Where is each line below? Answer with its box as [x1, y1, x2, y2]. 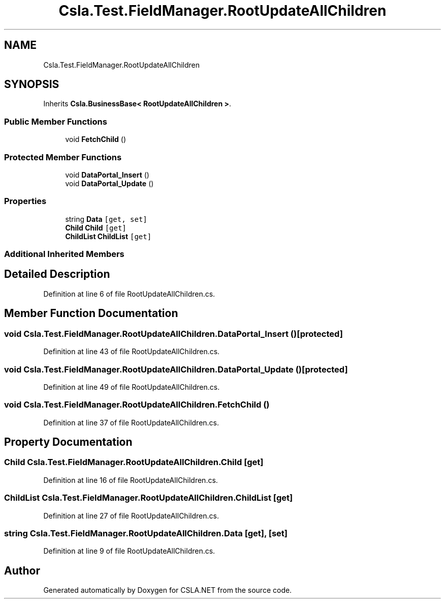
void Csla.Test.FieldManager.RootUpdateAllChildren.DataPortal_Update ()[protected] [4, 364, 348, 375]
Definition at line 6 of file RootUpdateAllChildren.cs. [43, 289, 215, 298]
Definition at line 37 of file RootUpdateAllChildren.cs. [43, 418, 219, 427]
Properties [4, 196, 47, 207]
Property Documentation [4, 436, 133, 449]
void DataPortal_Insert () [65, 170, 149, 179]
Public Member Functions [4, 116, 107, 127]
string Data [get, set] [65, 214, 147, 223]
